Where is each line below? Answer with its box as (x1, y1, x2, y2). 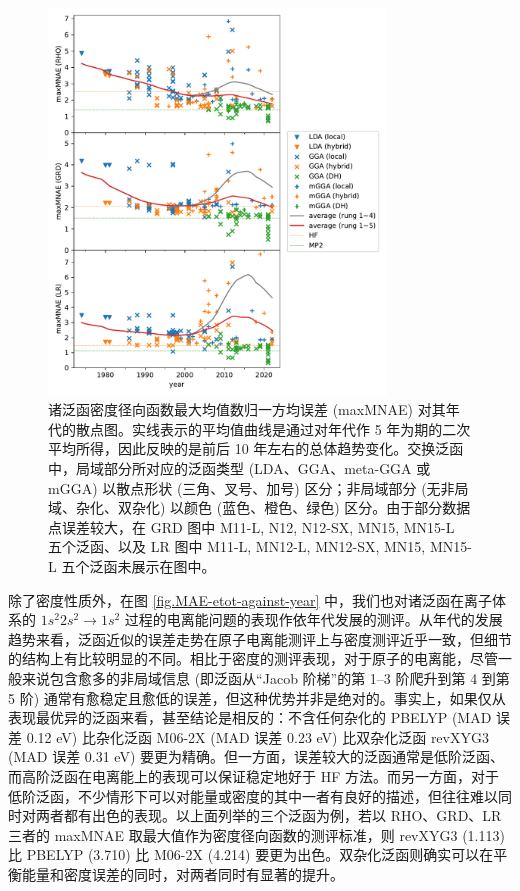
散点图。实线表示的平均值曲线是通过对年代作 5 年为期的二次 (75, 418, 471, 439)
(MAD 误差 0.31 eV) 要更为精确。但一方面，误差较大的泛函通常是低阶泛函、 (8, 746, 505, 767)
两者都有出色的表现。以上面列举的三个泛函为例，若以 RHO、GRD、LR (35, 805, 502, 826)
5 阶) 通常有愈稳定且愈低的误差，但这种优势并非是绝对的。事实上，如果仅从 (8, 687, 506, 708)
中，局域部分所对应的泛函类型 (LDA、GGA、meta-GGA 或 (48, 458, 431, 479)
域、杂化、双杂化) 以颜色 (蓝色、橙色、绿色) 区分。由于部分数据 (48, 497, 471, 518)
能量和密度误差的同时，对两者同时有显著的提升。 (21, 863, 344, 884)
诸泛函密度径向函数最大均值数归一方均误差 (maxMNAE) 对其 (48, 399, 446, 420)
